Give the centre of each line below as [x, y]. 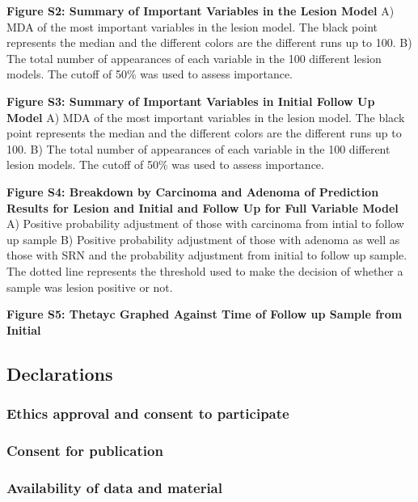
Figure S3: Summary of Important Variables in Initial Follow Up [191, 101]
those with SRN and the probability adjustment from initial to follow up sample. [207, 255]
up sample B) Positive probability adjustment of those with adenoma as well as [203, 239]
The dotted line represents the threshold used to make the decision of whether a [205, 270]
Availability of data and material [114, 487]
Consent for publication [85, 450]
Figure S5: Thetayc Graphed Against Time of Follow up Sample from [205, 314]
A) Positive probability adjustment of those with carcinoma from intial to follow [205, 224]
